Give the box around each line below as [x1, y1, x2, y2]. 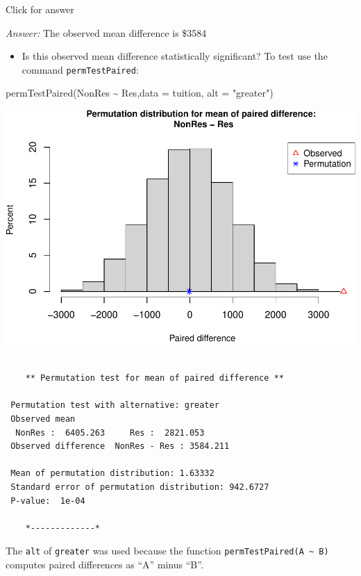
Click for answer [6, 2, 74, 16]
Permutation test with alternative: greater [10, 400, 219, 411]
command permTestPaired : [22, 62, 139, 76]
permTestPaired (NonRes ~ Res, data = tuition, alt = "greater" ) [6, 85, 274, 100]
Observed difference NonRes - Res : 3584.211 [10, 441, 230, 452]
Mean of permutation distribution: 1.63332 [10, 468, 215, 479]
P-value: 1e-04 [10, 495, 85, 506]
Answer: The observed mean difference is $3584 [6, 25, 207, 40]
